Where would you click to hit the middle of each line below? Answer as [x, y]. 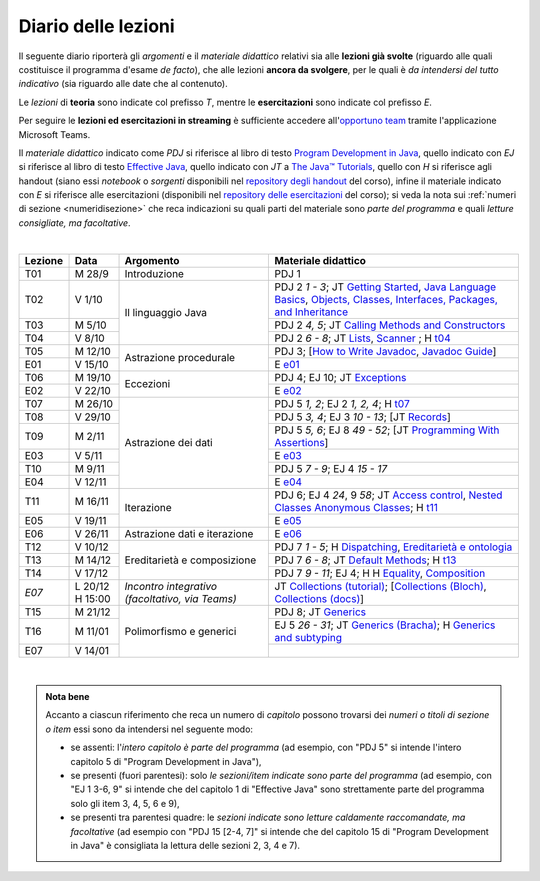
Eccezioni [147, 384]
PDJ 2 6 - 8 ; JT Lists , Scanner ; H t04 [363, 338]
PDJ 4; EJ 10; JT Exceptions [340, 377]
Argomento [152, 260]
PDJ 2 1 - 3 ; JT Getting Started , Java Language [385, 287]
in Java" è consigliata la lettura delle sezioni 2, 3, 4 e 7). [185, 845]
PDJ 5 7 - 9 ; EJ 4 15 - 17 [331, 468]
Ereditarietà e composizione [190, 560]
